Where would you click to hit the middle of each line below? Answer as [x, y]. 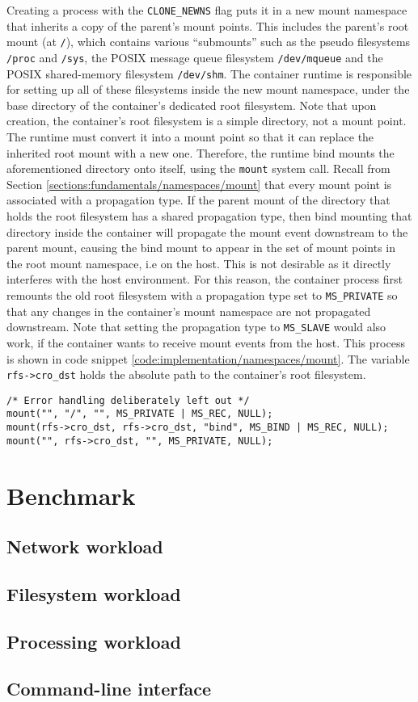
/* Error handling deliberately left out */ [128, 400]
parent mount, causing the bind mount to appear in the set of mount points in [201, 248]
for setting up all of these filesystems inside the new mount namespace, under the [208, 89]
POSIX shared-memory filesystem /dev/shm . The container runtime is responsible [209, 73]
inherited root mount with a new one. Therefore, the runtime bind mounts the [201, 152]
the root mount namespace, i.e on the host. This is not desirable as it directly [199, 263]
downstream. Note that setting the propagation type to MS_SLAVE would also [196, 327]
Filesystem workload [94, 593]
